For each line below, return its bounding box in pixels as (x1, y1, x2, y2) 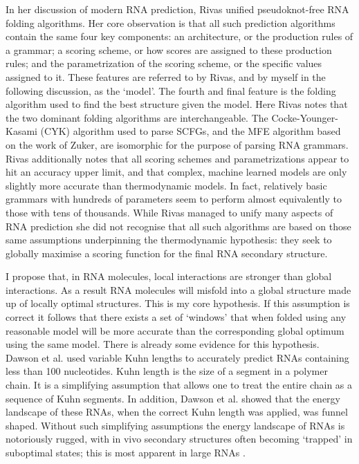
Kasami (6, 124, 37, 138)
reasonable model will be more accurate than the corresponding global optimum (6, 323, 344, 337)
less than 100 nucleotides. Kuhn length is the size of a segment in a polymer (6, 364, 328, 378)
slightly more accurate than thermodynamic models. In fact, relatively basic (6, 178, 327, 192)
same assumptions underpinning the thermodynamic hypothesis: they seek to (6, 232, 332, 247)
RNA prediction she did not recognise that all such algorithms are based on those (6, 219, 351, 233)
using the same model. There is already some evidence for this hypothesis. (6, 337, 320, 351)
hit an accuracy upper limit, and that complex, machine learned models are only (6, 165, 347, 179)
